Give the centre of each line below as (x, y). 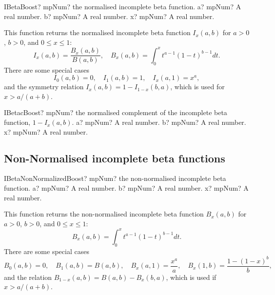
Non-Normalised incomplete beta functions (115, 158)
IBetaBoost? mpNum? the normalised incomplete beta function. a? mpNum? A (123, 6)
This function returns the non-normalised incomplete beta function (104, 214)
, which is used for (197, 87)
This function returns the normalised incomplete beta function (97, 32)
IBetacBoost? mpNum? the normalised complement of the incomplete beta (116, 112)
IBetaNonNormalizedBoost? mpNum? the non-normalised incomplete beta (115, 178)
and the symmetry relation (44, 87)
